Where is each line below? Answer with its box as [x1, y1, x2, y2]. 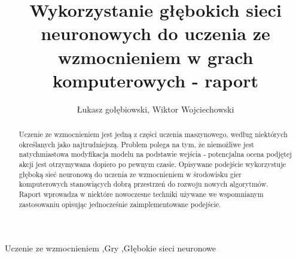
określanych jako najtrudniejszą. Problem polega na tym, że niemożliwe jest [19, 139, 254, 149]
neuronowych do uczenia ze [41, 21, 270, 45]
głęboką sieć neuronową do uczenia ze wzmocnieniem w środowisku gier [19, 169, 242, 179]
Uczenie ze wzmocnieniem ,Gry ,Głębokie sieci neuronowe [5, 242, 216, 254]
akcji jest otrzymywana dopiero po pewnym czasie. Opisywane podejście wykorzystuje [19, 159, 286, 169]
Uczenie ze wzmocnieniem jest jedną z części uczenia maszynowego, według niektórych [19, 129, 288, 139]
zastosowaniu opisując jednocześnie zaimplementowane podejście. [19, 199, 221, 209]
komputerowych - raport [53, 68, 258, 92]
